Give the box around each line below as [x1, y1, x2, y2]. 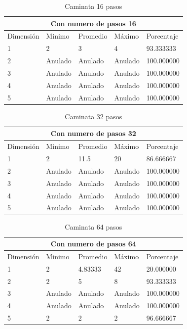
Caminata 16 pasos [65, 1, 122, 11]
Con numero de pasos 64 [50, 238, 136, 249]
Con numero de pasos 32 [50, 128, 136, 139]
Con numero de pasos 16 [50, 18, 136, 28]
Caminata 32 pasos [65, 111, 122, 121]
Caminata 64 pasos [65, 221, 122, 232]
